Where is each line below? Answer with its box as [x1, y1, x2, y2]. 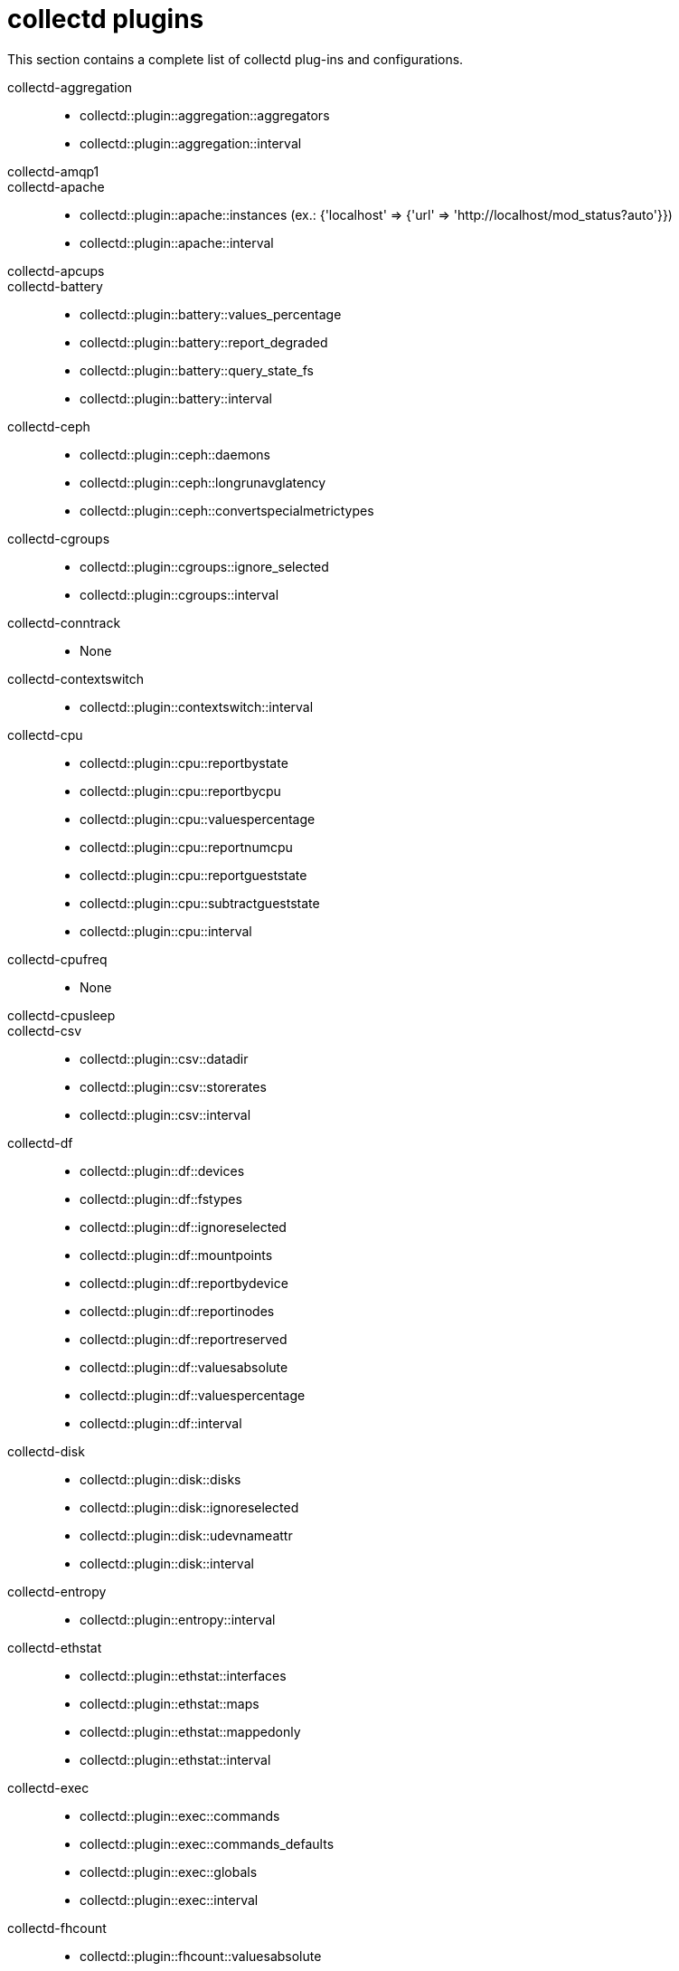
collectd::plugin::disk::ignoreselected [80, 1499, 299, 1515]
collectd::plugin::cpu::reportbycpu [80, 782, 281, 799]
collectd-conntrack [7, 614, 121, 630]
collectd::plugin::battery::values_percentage [80, 306, 342, 322]
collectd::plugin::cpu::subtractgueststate [80, 895, 320, 911]
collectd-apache [7, 178, 105, 194]
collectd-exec [7, 1779, 90, 1796]
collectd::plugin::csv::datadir [80, 1050, 249, 1066]
